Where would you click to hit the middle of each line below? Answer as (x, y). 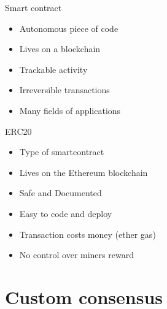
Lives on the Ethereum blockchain (83, 172)
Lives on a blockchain (60, 49)
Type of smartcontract (62, 152)
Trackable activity (53, 69)
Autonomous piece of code (69, 28)
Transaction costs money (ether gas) (87, 234)
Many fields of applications (70, 110)
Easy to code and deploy (66, 213)
